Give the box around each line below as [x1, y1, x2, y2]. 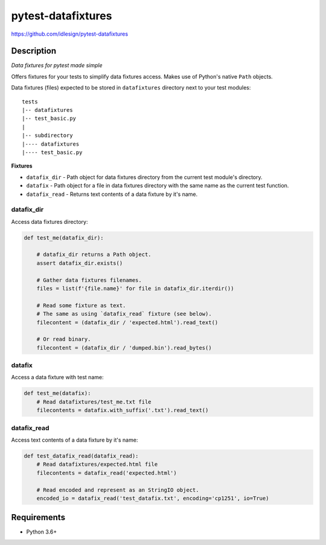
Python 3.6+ [26, 528, 57, 535]
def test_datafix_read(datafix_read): [24, 452, 139, 459]
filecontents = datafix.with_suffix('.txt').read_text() [36, 407, 209, 414]
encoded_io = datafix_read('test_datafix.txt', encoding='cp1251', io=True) [36, 495, 269, 501]
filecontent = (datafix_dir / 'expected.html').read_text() [36, 319, 219, 326]
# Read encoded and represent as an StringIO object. [36, 486, 199, 493]
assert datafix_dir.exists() [36, 259, 123, 266]
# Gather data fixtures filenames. [36, 276, 142, 284]
